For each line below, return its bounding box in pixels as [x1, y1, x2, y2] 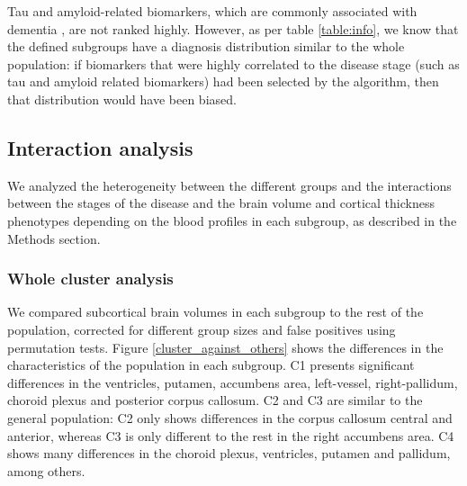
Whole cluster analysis [7, 267, 174, 290]
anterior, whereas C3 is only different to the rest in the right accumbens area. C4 [7, 426, 454, 445]
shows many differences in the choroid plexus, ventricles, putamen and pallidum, [7, 444, 451, 463]
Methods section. [7, 229, 101, 247]
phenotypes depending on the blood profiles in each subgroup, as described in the [7, 211, 457, 229]
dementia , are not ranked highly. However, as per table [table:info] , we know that [7, 19, 459, 38]
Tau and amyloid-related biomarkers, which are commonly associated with [7, 2, 418, 20]
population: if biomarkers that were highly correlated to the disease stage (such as [7, 54, 460, 73]
